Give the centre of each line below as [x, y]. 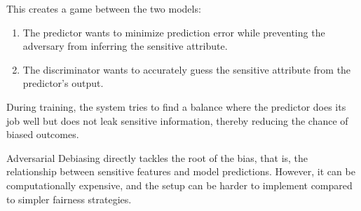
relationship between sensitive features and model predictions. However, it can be [181, 171]
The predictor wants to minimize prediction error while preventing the [174, 32]
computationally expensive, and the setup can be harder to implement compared [179, 185]
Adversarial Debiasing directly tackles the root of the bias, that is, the [157, 157]
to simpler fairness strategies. [69, 199]
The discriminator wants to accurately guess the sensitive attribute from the [187, 69]
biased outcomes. [43, 134]
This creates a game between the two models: [104, 8]
